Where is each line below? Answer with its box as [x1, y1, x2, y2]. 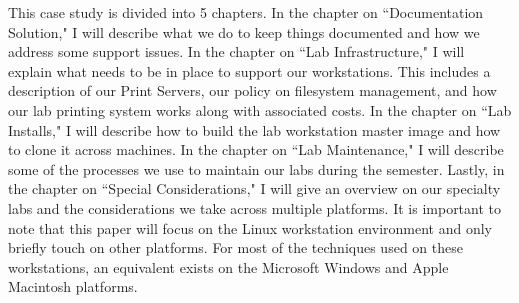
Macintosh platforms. [8, 276, 138, 297]
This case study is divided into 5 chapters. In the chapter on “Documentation [8, 2, 484, 22]
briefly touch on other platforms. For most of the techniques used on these [8, 237, 463, 258]
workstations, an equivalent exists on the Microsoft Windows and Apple [8, 256, 449, 277]
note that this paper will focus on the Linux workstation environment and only [8, 217, 492, 238]
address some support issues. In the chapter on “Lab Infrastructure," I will [8, 41, 465, 62]
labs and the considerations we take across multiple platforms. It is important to [8, 197, 502, 218]
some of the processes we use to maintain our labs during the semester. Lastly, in [8, 158, 505, 179]
